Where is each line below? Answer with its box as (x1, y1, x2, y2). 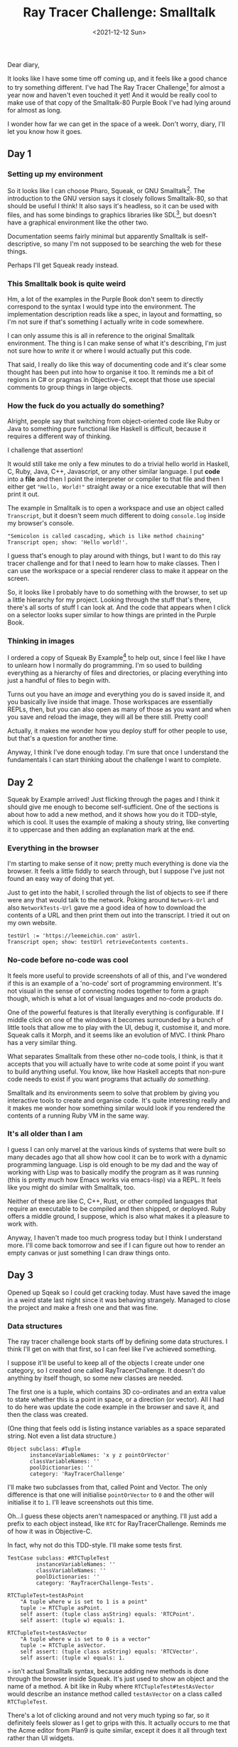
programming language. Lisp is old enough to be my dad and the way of (7, 1160, 218, 1169)
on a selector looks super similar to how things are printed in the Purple (7, 611, 217, 619)
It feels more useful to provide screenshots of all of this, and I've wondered (7, 971, 227, 980)
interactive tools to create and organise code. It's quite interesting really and (7, 1096, 231, 1105)
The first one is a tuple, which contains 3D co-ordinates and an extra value (7, 1387, 226, 1396)
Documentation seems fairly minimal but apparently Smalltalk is (7, 232, 193, 240)
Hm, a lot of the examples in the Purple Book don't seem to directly (7, 294, 204, 303)
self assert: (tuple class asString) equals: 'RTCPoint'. (20, 1610, 195, 1618)
